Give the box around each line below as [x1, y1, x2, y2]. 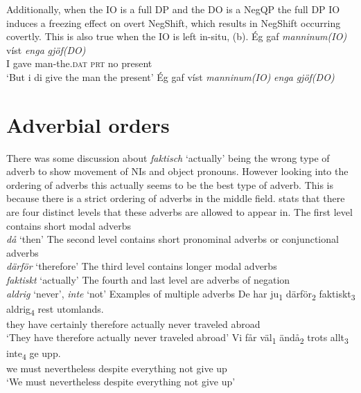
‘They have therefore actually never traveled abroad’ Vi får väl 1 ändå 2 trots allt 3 [6, 330, 349, 347]
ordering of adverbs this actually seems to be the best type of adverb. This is [6, 177, 334, 192]
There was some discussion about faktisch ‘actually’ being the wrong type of [6, 150, 330, 165]
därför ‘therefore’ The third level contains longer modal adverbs [6, 259, 277, 273]
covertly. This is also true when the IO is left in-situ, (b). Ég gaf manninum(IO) [6, 29, 347, 44]
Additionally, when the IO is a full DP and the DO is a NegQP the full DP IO [6, 2, 340, 16]
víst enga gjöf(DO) [6, 42, 86, 57]
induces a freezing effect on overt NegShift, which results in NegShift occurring [6, 15, 341, 30]
